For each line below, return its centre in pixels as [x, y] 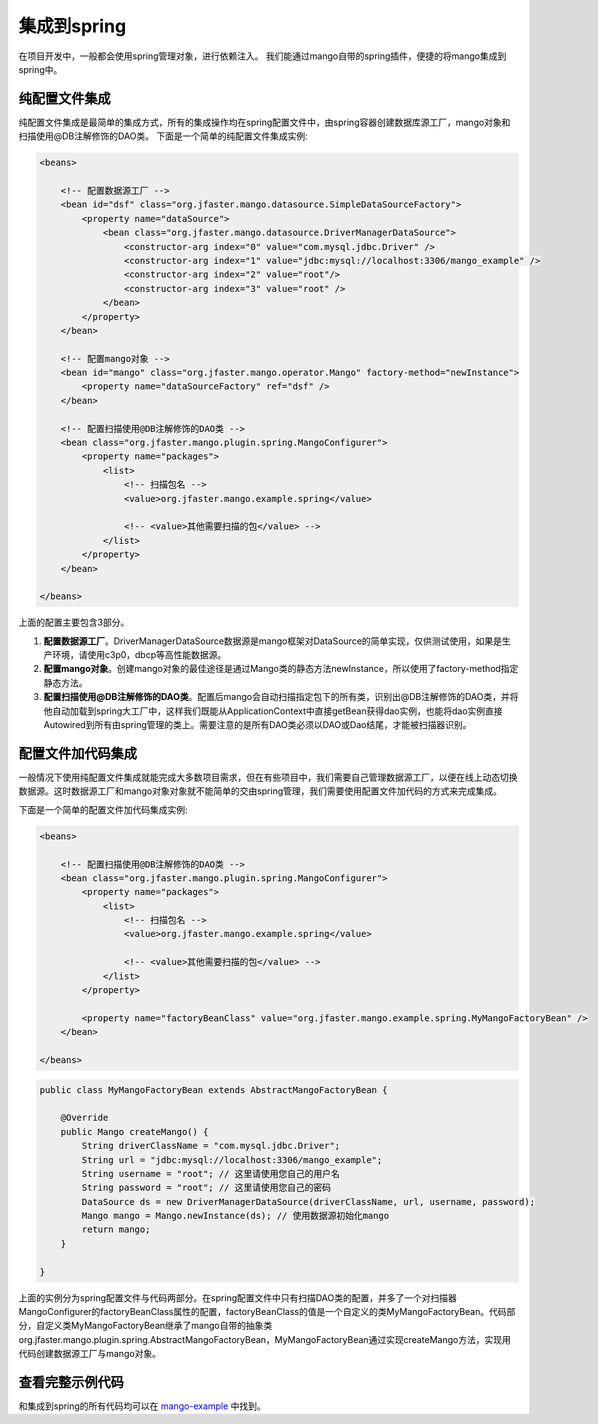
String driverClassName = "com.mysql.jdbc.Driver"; [211, 1146]
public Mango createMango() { [134, 1131]
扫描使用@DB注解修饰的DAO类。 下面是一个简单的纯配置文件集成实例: [163, 136]
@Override [84, 1118]
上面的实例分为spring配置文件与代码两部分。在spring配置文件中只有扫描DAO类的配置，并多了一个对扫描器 [237, 1297]
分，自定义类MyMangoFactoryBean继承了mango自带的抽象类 [145, 1326]
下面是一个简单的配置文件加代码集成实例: [103, 809]
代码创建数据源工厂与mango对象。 [90, 1354]
